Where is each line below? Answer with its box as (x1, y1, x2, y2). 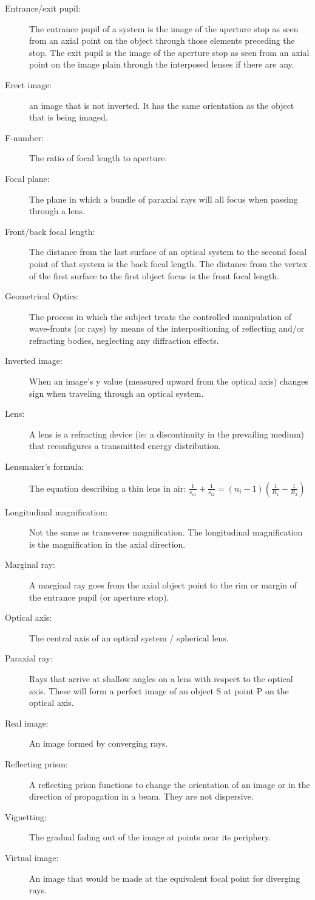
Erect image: (5, 78, 52, 91)
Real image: (5, 716, 49, 729)
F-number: (5, 131, 44, 144)
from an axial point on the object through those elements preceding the (29, 34, 295, 47)
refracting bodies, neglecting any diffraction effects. (29, 333, 219, 346)
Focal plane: (5, 172, 50, 184)
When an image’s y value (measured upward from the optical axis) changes (29, 375, 309, 388)
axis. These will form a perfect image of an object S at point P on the (29, 684, 289, 697)
